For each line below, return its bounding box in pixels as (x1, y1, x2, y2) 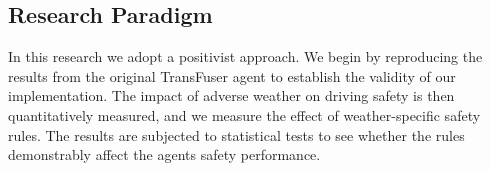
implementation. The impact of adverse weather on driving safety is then (8, 85, 455, 106)
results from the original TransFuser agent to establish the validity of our (8, 65, 456, 86)
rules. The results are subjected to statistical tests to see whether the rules (8, 124, 465, 145)
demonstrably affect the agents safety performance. (8, 144, 321, 165)
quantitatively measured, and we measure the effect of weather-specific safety (8, 104, 481, 125)
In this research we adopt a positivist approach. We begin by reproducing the (8, 46, 483, 67)
